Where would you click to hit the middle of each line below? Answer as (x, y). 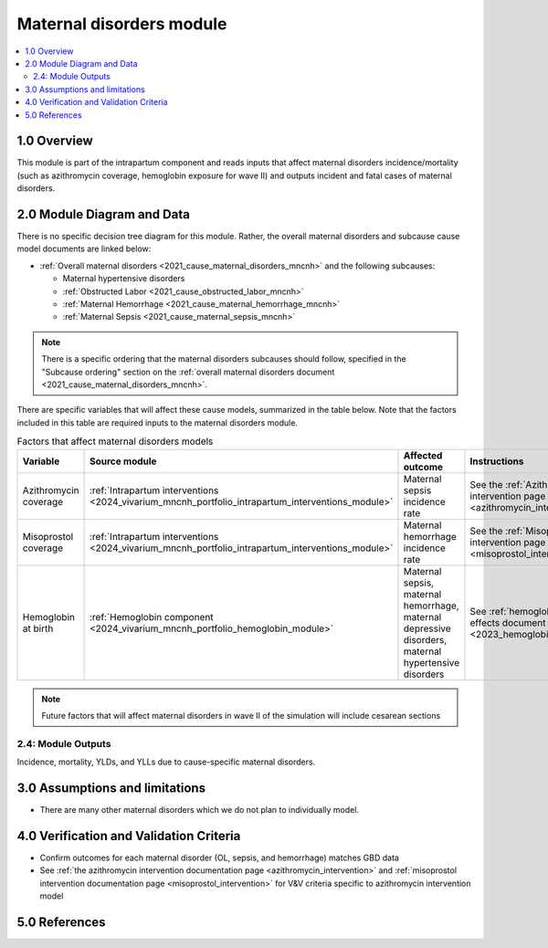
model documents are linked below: (84, 249)
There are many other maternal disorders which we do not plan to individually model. (200, 809)
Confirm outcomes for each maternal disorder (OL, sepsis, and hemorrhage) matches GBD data (219, 858)
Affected (423, 455)
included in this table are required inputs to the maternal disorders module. (158, 422)
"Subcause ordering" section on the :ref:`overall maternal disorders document (188, 372)
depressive (427, 628)
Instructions (497, 461)
